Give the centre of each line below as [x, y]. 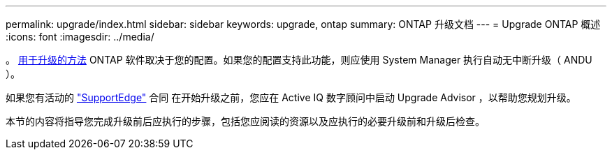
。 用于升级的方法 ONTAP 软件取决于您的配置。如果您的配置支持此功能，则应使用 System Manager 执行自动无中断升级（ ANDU [299, 60]
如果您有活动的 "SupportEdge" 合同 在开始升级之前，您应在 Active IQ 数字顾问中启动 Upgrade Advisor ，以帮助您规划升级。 [291, 97]
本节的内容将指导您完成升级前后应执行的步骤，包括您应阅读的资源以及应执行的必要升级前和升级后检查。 [245, 121]
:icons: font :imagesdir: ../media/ [80, 37]
